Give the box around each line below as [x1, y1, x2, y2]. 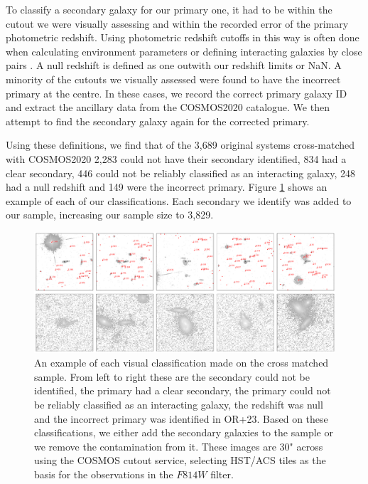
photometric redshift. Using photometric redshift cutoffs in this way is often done [6, 30, 359, 45]
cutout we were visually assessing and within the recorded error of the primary [6, 16, 349, 31]
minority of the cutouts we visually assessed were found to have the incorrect [6, 71, 341, 86]
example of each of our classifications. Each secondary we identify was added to [6, 193, 352, 208]
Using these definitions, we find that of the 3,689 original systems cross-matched [6, 137, 355, 152]
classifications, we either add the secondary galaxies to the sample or [34, 425, 333, 440]
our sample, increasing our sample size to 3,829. [6, 207, 214, 222]
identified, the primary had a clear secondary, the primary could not [34, 383, 331, 398]
